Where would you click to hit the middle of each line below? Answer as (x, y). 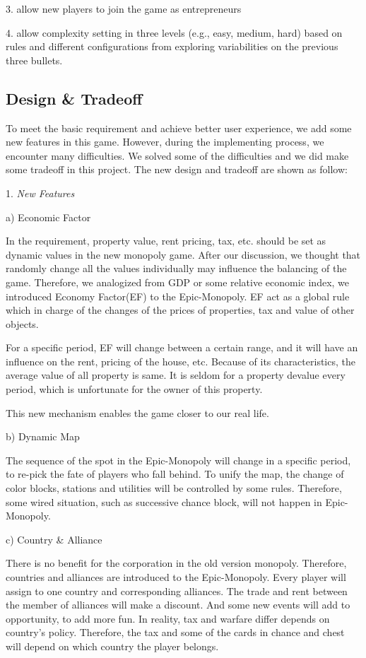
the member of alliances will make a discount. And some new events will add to (178, 605)
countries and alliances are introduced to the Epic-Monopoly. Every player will (176, 577)
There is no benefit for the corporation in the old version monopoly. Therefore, (176, 563)
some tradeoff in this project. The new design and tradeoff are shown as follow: (177, 169)
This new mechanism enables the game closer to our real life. (137, 412)
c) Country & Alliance (54, 539)
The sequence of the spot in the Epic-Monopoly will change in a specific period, (178, 460)
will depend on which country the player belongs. (112, 646)
